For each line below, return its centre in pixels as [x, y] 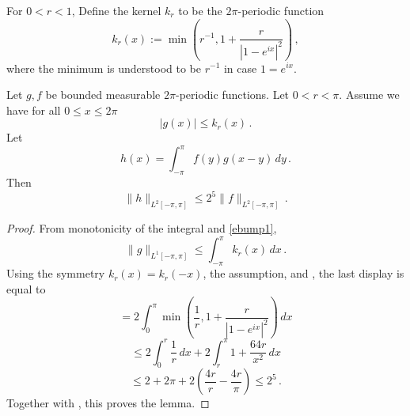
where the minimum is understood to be [104, 68]
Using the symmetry [56, 273]
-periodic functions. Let [233, 95]
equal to [26, 288]
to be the [200, 10]
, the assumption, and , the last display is [304, 273]
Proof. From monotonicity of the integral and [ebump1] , [142, 228]
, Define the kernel [116, 10]
